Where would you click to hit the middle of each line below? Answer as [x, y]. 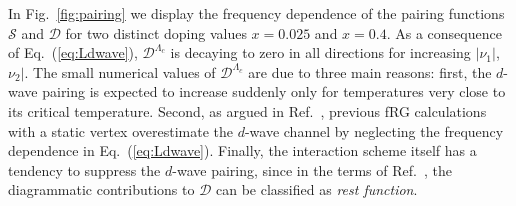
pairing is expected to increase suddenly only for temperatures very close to [274, 91]
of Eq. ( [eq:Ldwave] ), [73, 52]
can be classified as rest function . [316, 189]
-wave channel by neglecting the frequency [374, 130]
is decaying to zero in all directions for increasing [320, 52]
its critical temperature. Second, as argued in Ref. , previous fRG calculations [247, 110]
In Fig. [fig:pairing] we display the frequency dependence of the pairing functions [256, 13]
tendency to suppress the [84, 169]
